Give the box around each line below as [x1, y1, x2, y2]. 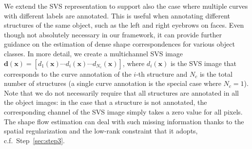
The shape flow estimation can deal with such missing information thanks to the [4, 116, 244, 126]
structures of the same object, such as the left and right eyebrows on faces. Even [4, 20, 244, 30]
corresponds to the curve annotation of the [4, 68, 132, 79]
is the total [199, 68, 233, 79]
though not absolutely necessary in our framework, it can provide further [4, 29, 222, 39]
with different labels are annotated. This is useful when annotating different [4, 10, 231, 20]
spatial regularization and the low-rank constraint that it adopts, [4, 126, 198, 136]
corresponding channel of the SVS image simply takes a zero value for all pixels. [4, 106, 243, 116]
